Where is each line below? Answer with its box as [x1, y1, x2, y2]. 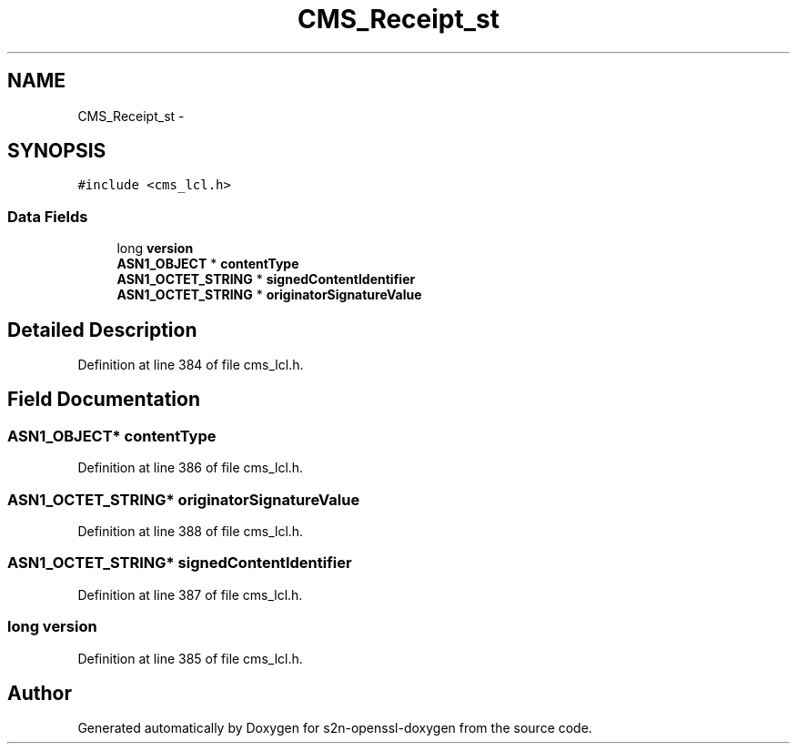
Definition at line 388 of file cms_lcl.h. [77, 523, 304, 539]
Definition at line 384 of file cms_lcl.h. [77, 357, 304, 373]
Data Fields [7, 207, 88, 226]
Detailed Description [7, 318, 197, 341]
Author [7, 681, 72, 705]
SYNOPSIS [7, 139, 106, 163]
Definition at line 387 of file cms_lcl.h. [77, 586, 303, 603]
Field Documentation [7, 388, 200, 411]
